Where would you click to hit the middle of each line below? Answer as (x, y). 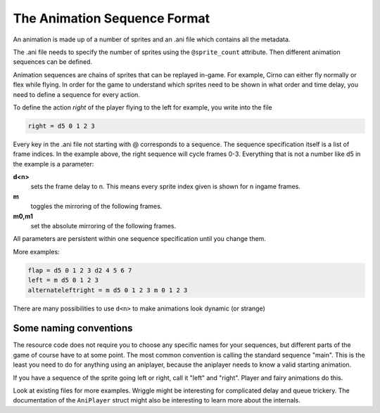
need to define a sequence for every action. (77, 94)
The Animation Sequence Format (112, 18)
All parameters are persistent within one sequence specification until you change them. (140, 239)
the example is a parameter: (53, 164)
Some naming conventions (73, 328)
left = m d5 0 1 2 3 (63, 280)
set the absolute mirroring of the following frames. (103, 225)
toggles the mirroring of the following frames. (96, 206)
